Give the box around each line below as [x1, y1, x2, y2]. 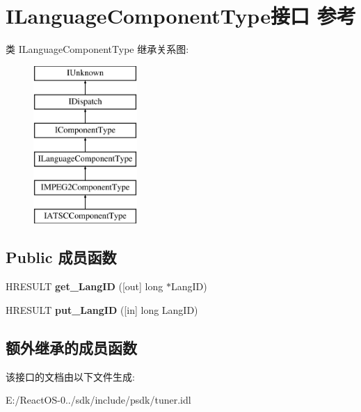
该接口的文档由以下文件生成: [6, 369, 135, 383]
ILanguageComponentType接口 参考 [6, 1, 356, 30]
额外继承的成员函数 [6, 336, 137, 358]
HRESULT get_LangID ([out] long [6, 279, 163, 294]
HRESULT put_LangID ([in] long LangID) [6, 302, 198, 317]
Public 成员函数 [6, 246, 117, 268]
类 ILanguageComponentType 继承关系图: [6, 42, 189, 56]
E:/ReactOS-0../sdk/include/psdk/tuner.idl [6, 393, 191, 407]
